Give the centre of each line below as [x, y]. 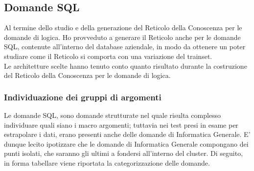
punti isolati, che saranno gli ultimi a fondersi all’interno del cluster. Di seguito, [124, 153]
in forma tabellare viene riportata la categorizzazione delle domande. [107, 162]
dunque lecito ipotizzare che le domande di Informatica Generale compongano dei [126, 143]
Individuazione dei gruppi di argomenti [83, 97]
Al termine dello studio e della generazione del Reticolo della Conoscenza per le [123, 28]
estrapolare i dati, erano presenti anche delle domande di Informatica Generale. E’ [127, 134]
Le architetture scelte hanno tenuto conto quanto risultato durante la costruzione [126, 66]
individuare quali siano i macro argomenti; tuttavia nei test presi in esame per [121, 124]
